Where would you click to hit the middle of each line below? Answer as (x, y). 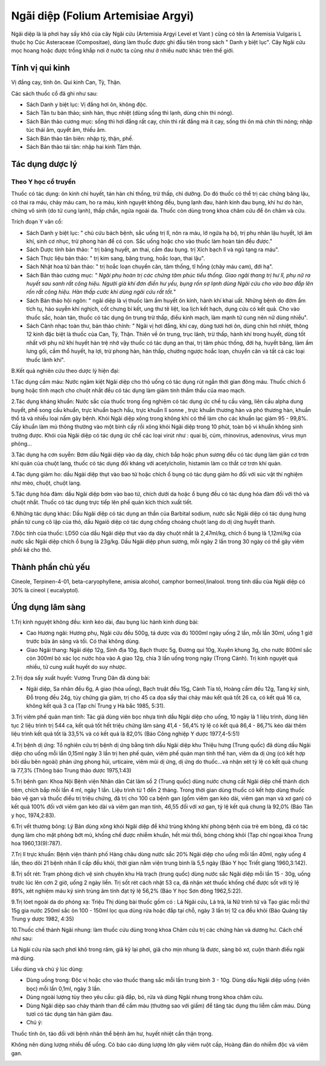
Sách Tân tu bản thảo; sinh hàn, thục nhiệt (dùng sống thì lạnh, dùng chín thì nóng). (130, 113)
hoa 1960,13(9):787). (37, 843)
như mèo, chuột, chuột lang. (46, 483)
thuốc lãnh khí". (46, 360)
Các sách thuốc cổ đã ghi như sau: (54, 93)
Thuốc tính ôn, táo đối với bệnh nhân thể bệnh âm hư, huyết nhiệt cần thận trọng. (112, 1033)
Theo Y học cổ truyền (43, 181)
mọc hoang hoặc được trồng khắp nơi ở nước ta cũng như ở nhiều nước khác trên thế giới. (123, 51)
